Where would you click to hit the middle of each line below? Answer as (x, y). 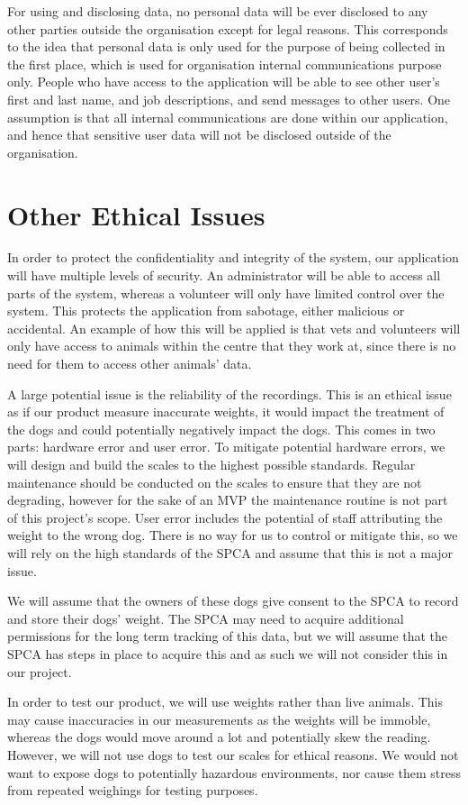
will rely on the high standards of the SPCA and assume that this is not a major (230, 552)
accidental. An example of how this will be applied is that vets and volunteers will (234, 328)
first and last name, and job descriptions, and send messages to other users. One (229, 99)
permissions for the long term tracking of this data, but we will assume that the (228, 636)
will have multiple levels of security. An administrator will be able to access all (224, 275)
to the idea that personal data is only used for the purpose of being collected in (226, 46)
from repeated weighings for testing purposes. (133, 790)
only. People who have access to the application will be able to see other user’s (224, 82)
